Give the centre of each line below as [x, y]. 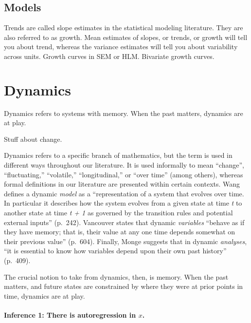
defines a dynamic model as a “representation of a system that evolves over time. [124, 193]
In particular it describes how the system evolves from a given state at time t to [123, 203]
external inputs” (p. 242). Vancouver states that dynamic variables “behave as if [124, 222]
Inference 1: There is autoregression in [70, 314]
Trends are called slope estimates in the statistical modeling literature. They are [124, 28]
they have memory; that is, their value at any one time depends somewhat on [120, 232]
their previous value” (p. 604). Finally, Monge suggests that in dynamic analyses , [125, 241]
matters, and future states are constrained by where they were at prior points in [124, 286]
